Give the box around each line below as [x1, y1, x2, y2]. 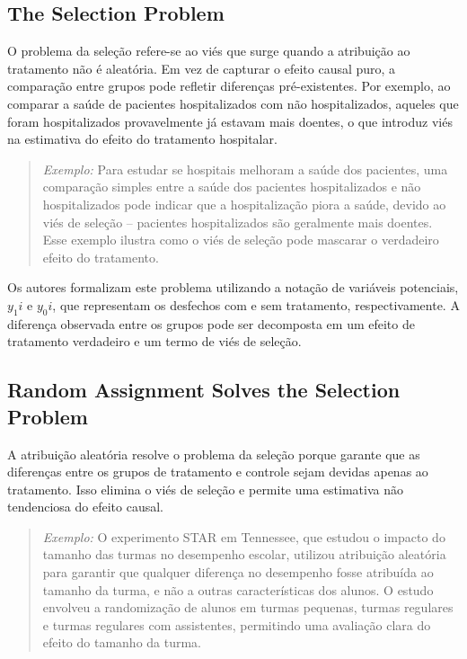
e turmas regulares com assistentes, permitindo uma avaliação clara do [42, 615, 431, 634]
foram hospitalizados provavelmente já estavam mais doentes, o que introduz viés [7, 111, 453, 130]
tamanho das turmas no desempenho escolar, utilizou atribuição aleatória [42, 545, 446, 564]
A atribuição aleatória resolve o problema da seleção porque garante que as [7, 444, 420, 463]
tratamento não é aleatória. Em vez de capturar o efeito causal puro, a [7, 58, 396, 77]
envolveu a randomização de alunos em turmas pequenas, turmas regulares [42, 598, 454, 617]
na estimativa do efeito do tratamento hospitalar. [7, 129, 278, 148]
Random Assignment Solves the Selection [7, 376, 401, 404]
